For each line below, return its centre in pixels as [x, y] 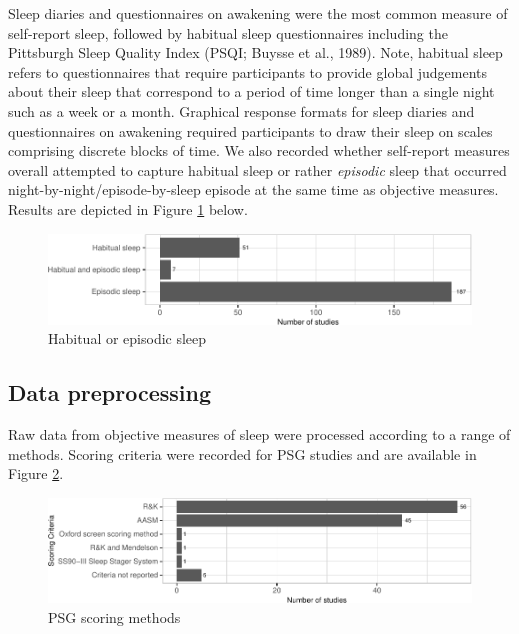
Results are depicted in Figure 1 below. [128, 208]
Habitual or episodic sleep [127, 338]
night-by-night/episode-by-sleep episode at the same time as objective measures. [253, 189]
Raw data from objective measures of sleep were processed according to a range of [259, 433]
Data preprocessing [110, 392]
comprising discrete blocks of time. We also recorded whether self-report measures [259, 150]
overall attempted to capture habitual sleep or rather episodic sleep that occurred [257, 169]
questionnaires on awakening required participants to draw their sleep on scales [250, 130]
